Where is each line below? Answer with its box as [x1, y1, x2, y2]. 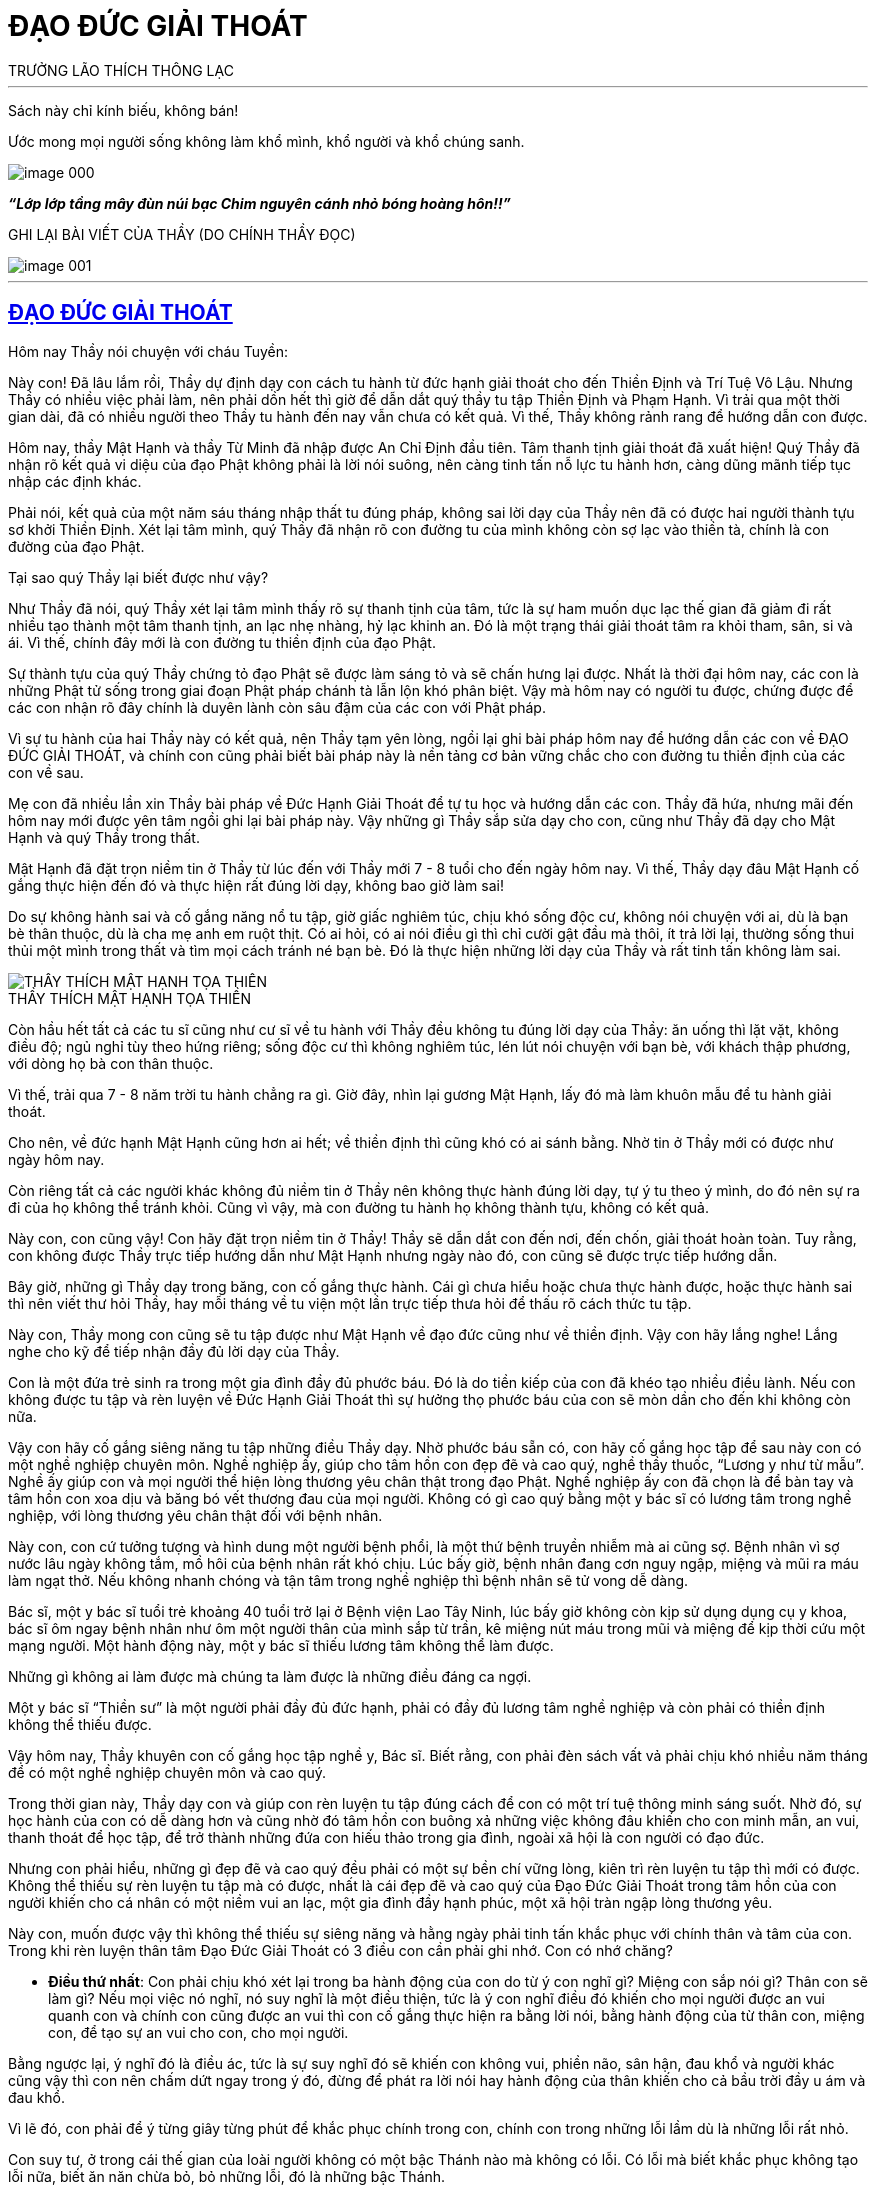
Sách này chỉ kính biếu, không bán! [8, 101, 239, 119]
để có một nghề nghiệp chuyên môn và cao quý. [8, 1763, 327, 1781]
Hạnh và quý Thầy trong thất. [8, 828, 200, 846]
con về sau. [8, 763, 84, 781]
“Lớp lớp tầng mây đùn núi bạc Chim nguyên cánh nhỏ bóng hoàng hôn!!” [8, 194, 511, 212]
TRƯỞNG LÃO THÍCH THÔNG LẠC [8, 61, 234, 79]
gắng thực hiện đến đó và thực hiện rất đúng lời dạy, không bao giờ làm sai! [8, 876, 504, 894]
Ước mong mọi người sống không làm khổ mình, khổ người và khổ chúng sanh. [8, 132, 525, 150]
